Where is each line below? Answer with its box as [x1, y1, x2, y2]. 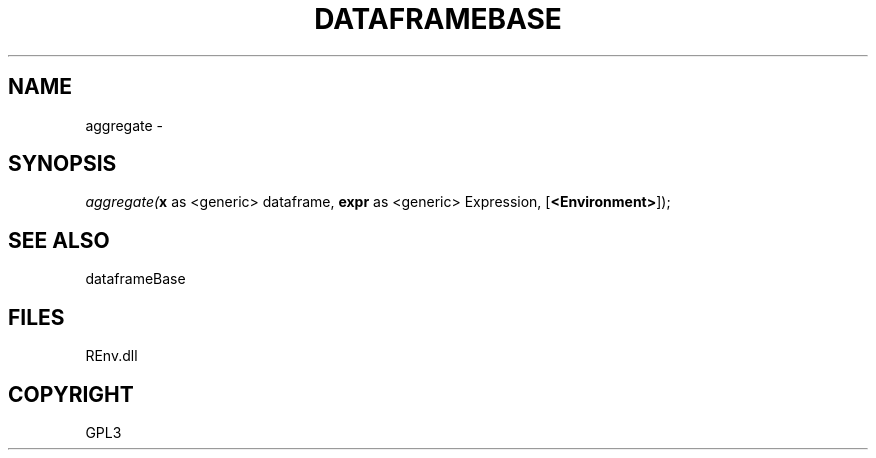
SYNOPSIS [8, 151, 117, 177]
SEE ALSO [8, 227, 110, 253]
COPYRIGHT [8, 381, 134, 407]
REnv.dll [85, 347, 138, 365]
